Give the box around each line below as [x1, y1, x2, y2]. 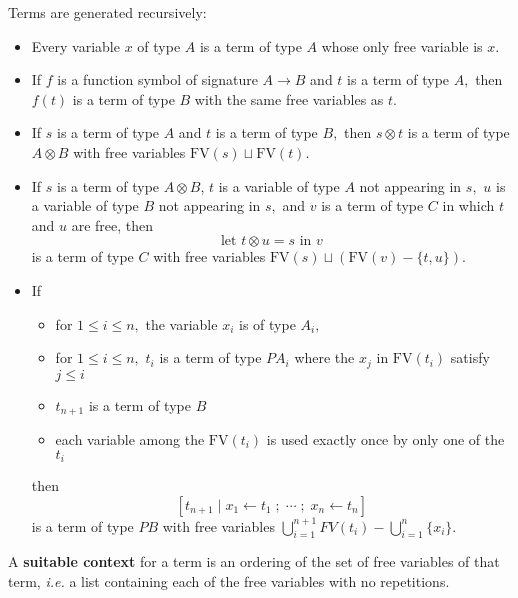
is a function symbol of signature [57, 69, 258, 90]
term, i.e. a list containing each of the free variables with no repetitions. [8, 571, 450, 592]
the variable [145, 313, 218, 334]
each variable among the [55, 429, 205, 450]
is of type [238, 313, 296, 334]
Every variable [31, 35, 120, 56]
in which [442, 195, 495, 216]
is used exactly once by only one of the [266, 429, 505, 450]
